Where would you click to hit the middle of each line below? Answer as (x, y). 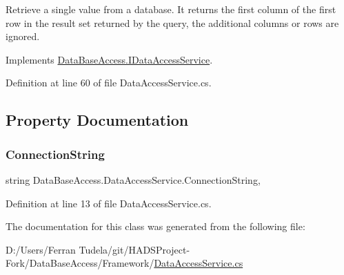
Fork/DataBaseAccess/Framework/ (80, 263)
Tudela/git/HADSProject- (134, 249)
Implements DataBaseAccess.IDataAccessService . (109, 59)
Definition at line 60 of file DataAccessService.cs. (109, 83)
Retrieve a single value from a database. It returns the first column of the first (171, 9)
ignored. (23, 36)
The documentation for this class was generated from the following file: (155, 226)
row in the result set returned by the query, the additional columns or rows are (172, 22)
